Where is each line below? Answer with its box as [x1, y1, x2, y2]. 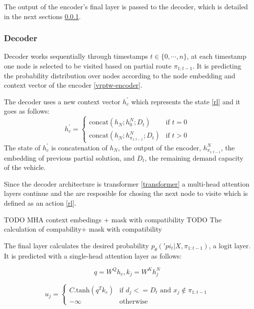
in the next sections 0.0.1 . [4, 11, 81, 21]
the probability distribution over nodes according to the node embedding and [4, 70, 235, 80]
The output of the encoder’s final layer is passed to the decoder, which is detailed [4, 1, 248, 11]
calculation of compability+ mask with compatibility [4, 224, 162, 234]
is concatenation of [51, 142, 108, 152]
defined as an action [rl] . [4, 198, 76, 208]
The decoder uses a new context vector [4, 96, 120, 106]
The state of [4, 142, 41, 152]
